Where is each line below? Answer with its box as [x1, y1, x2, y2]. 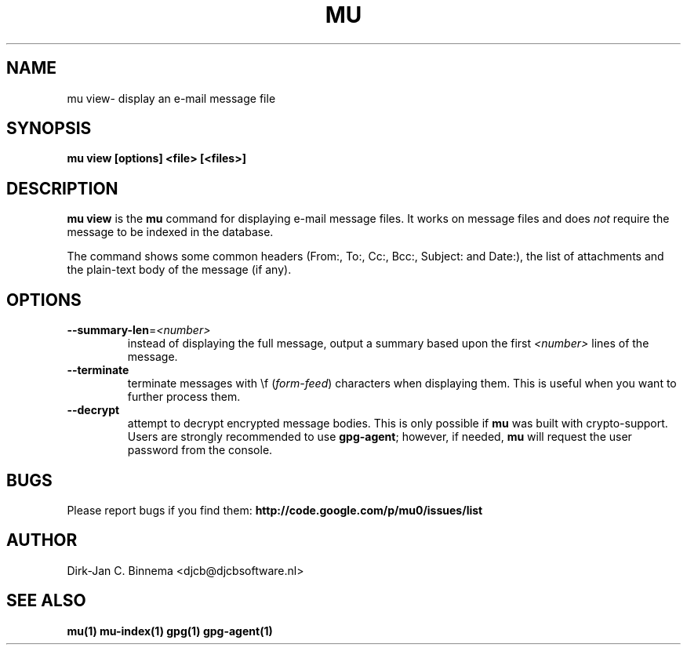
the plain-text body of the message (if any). [67, 263, 292, 277]
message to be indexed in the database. [67, 225, 274, 239]
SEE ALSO [6, 591, 86, 611]
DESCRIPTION [6, 178, 118, 198]
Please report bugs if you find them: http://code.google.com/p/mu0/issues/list [67, 503, 483, 517]
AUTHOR [6, 530, 78, 551]
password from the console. [127, 443, 273, 457]
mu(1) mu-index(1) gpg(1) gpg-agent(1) [67, 624, 273, 638]
